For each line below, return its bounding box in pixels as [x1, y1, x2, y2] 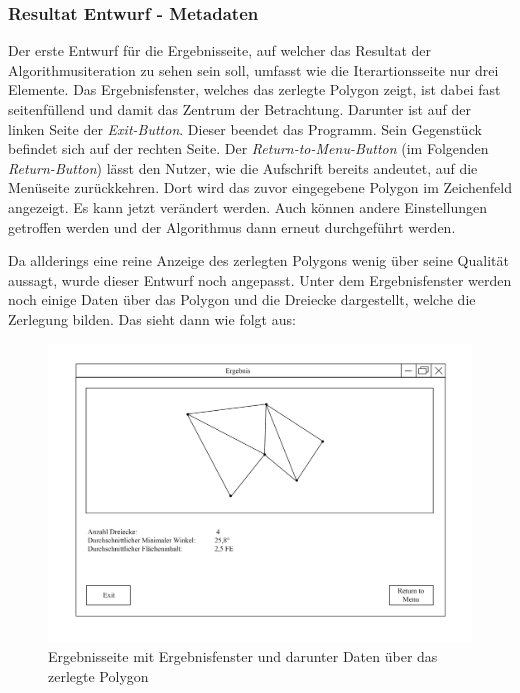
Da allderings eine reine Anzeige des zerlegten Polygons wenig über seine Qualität [8, 250, 509, 271]
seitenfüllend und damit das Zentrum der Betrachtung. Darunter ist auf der [8, 99, 471, 119]
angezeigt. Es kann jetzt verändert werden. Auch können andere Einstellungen [8, 196, 488, 217]
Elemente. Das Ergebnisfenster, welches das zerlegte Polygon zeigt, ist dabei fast [8, 79, 501, 100]
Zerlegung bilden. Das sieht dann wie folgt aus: [8, 308, 296, 329]
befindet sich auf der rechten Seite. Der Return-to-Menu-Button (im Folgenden [8, 138, 489, 159]
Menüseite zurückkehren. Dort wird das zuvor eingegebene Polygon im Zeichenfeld [8, 177, 512, 198]
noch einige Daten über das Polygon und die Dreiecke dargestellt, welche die [8, 289, 476, 310]
